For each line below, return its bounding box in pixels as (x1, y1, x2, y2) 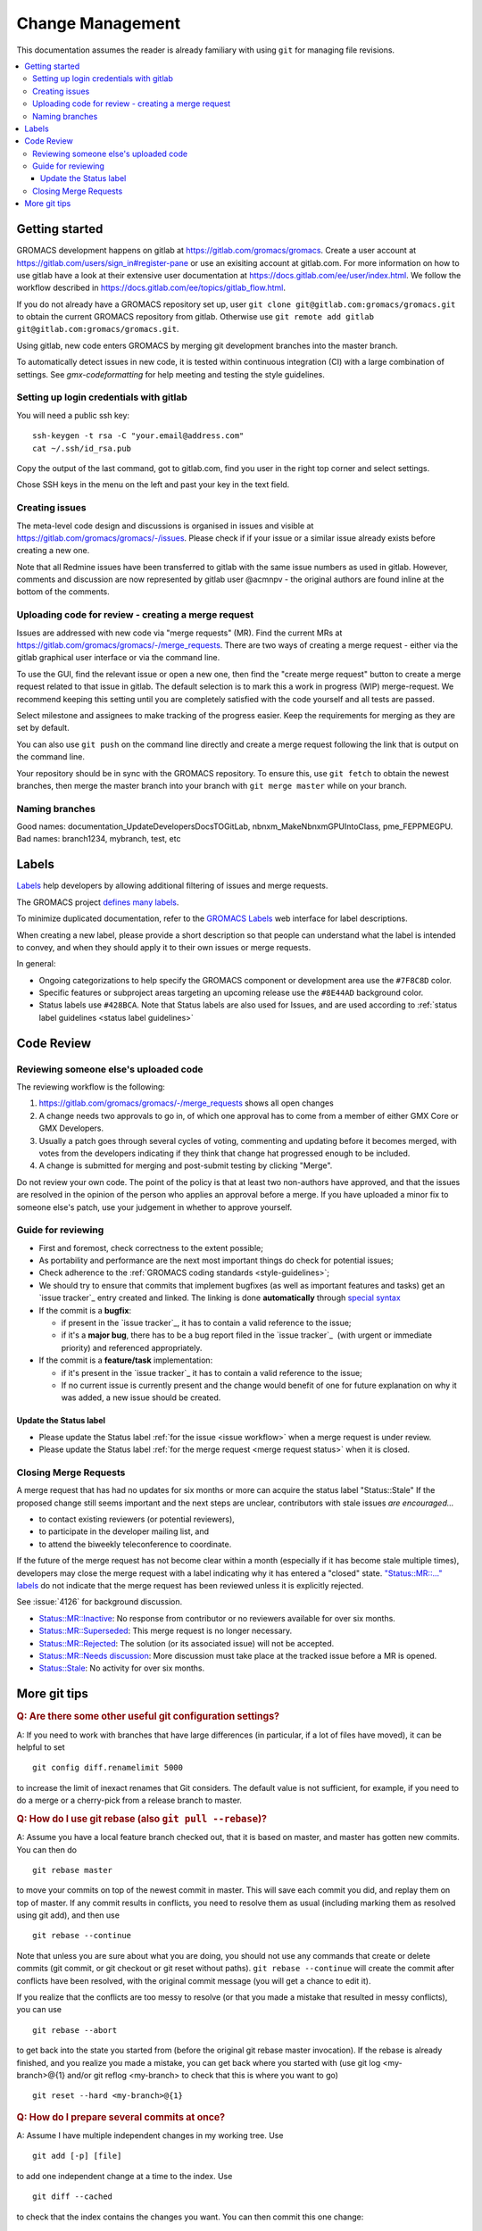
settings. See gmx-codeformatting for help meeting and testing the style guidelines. (16, 369, 325, 379)
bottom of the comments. (16, 586, 111, 597)
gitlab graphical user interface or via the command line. (16, 652, 220, 663)
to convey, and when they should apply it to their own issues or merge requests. (16, 941, 312, 952)
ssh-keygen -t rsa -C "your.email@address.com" (32, 431, 245, 441)
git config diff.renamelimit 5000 (32, 1762, 183, 1773)
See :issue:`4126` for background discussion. (16, 1597, 183, 1607)
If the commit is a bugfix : (38, 1305, 132, 1315)
